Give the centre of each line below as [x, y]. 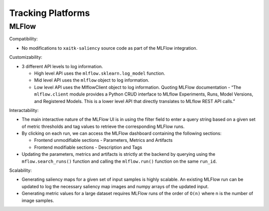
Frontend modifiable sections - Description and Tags [88, 147]
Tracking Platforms [50, 13]
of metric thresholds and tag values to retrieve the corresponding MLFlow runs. [103, 126]
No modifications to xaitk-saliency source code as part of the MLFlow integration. [110, 48]
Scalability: [20, 170]
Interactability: [24, 110]
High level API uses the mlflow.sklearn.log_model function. [100, 73]
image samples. [38, 200]
